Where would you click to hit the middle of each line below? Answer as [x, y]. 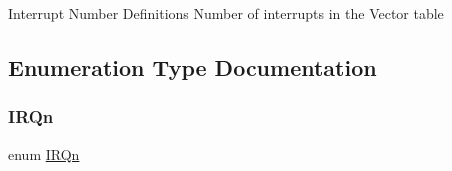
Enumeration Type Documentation [192, 66]
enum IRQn [44, 153]
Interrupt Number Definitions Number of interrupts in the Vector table [226, 13]
